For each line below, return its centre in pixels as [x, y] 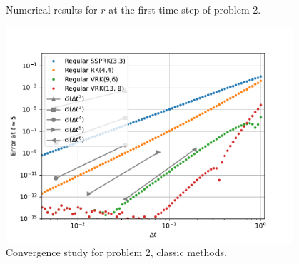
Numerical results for [52, 9]
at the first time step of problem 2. [185, 9]
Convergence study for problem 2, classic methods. [116, 252]
